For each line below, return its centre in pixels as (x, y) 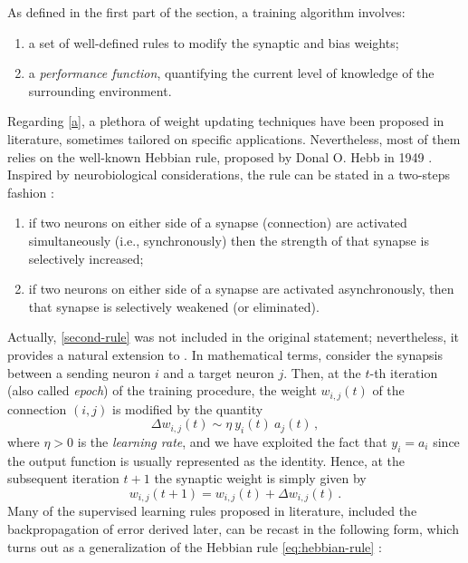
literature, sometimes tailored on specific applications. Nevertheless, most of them (234, 138)
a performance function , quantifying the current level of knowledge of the (231, 73)
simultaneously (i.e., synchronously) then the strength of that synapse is (229, 240)
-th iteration (404, 372)
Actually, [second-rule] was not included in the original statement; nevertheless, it (234, 337)
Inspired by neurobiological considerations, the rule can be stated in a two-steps (229, 175)
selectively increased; (86, 258)
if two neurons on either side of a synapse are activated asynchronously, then (241, 289)
